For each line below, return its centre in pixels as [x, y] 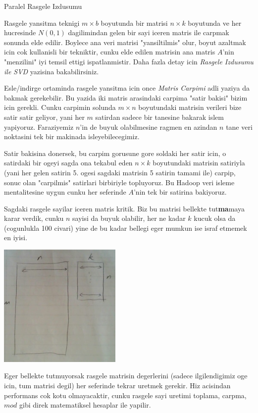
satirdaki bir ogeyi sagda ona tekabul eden [68, 163]
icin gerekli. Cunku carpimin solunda [60, 107]
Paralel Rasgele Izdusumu [43, 6]
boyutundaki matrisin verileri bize [190, 107]
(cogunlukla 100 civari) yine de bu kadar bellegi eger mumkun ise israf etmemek [126, 228]
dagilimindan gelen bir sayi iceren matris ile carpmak [149, 32]
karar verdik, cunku [34, 218]
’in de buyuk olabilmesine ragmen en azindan [149, 127]
